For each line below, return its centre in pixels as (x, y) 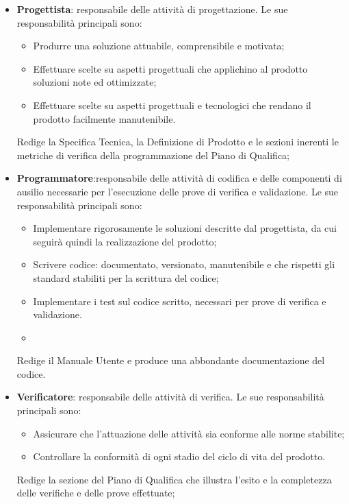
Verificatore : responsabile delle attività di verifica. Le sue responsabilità (170, 397)
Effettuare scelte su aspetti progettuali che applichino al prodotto (170, 68)
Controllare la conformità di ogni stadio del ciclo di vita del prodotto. (179, 456)
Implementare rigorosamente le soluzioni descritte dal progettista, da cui (185, 228)
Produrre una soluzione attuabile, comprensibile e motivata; (159, 46)
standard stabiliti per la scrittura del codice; (126, 277)
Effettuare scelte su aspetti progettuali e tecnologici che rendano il (172, 105)
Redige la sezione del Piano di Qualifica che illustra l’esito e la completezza (174, 479)
